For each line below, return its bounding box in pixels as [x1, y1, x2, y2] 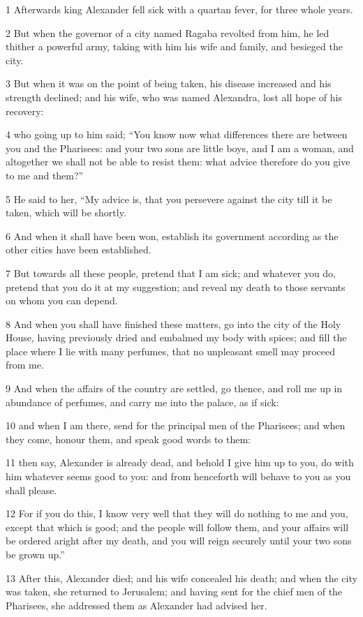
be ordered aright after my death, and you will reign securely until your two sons [6, 533, 352, 548]
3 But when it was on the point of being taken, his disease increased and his [6, 76, 332, 91]
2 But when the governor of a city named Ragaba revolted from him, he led [6, 25, 329, 40]
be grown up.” [6, 547, 65, 561]
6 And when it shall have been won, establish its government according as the [6, 228, 339, 243]
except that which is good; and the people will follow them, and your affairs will [6, 519, 349, 534]
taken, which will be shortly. [6, 205, 126, 220]
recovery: [6, 103, 44, 118]
